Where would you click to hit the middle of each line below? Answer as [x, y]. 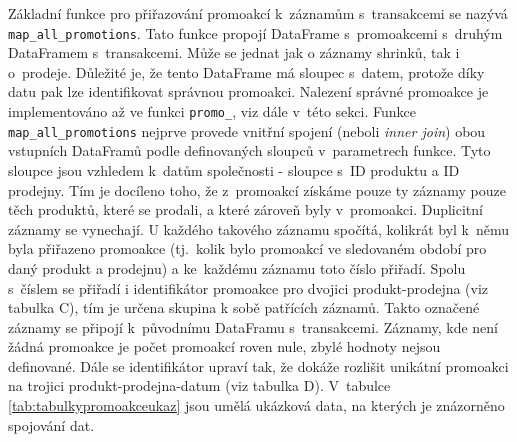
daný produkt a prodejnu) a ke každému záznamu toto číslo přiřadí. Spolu [237, 267]
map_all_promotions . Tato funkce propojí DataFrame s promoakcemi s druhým [255, 32]
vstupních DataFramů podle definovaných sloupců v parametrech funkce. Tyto [249, 150]
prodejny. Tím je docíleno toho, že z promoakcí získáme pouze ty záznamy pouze [257, 189]
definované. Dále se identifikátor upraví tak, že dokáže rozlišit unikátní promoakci [258, 365]
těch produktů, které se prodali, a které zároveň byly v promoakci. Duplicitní [245, 209]
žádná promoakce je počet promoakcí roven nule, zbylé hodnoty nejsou [224, 346]
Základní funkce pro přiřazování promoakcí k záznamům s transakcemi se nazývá [258, 13]
